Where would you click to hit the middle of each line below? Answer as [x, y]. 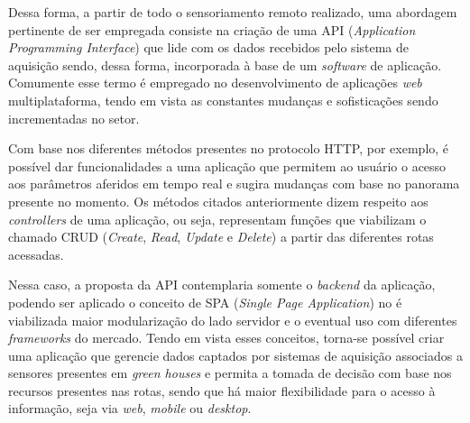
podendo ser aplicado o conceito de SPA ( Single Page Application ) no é [205, 302]
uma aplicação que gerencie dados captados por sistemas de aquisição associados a [235, 355]
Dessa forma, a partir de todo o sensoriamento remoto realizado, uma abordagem [233, 12]
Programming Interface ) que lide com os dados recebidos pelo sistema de [209, 47]
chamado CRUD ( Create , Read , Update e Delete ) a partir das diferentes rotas [221, 237]
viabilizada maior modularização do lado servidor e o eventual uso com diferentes [233, 320]
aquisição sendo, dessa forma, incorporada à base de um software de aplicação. [225, 64]
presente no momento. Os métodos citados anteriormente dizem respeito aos [218, 201]
